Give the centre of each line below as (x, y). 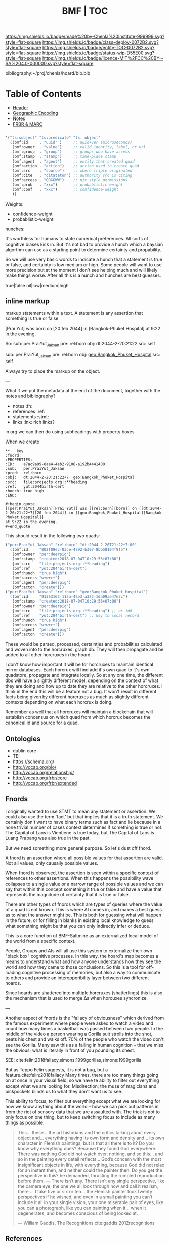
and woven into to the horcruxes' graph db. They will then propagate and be (84, 649)
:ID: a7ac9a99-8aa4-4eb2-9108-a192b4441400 (55, 464)
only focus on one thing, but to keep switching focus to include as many (80, 1117)
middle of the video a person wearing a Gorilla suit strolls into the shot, (79, 1034)
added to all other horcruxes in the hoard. (49, 655)
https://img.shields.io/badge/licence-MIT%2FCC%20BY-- (103, 58)
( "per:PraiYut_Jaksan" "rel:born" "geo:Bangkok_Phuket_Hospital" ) (77, 592)
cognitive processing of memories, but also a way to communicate (91, 973)
